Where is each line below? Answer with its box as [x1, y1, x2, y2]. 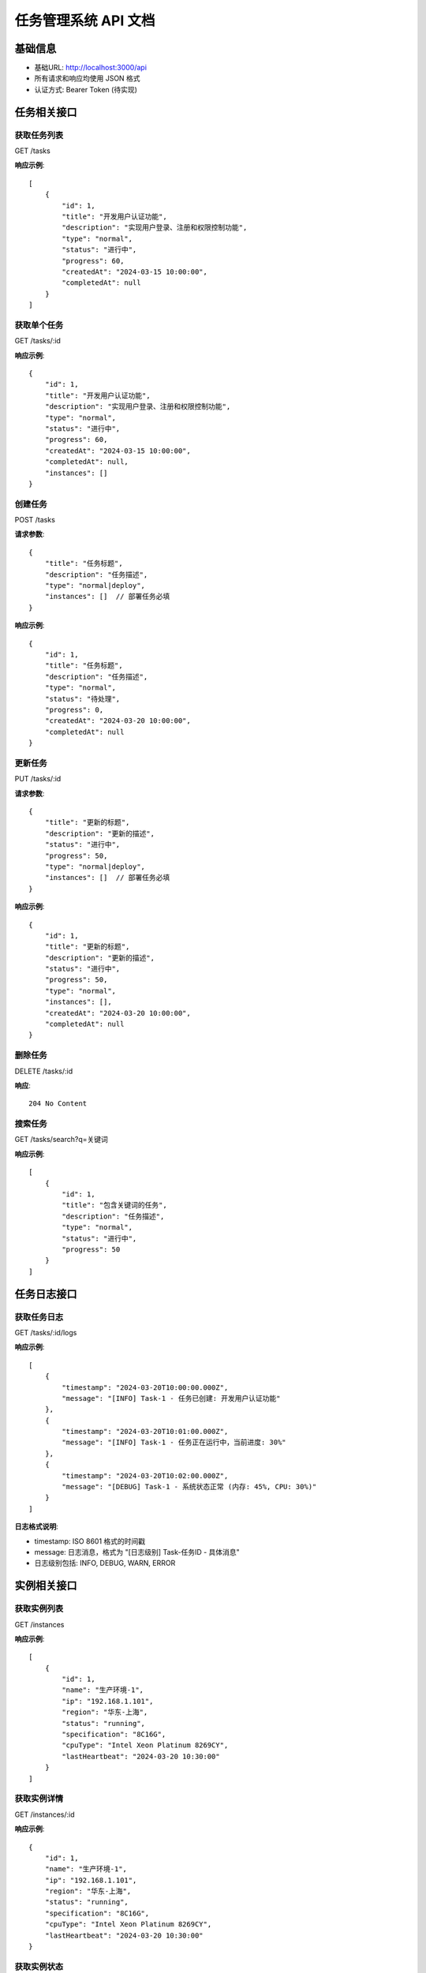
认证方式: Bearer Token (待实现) [34, 84, 137, 94]
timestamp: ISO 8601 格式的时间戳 [34, 1536, 146, 1546]
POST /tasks [14, 515, 55, 525]
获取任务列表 [14, 129, 64, 140]
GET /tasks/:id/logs [14, 1327, 77, 1337]
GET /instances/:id [14, 1810, 75, 1819]
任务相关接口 [14, 105, 77, 118]
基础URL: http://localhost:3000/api [34, 63, 148, 73]
